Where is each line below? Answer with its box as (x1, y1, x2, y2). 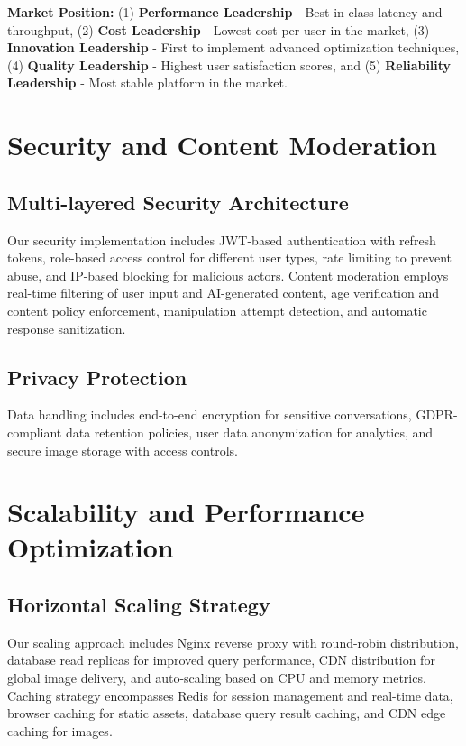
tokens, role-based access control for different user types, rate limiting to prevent (7, 248, 452, 267)
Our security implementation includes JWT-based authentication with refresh (7, 230, 436, 249)
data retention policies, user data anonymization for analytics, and (65, 422, 434, 441)
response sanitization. (7, 318, 126, 337)
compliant (7, 422, 62, 441)
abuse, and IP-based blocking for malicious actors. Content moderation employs (7, 265, 449, 284)
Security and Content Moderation (7, 126, 438, 163)
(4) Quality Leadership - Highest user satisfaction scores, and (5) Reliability (7, 55, 452, 74)
